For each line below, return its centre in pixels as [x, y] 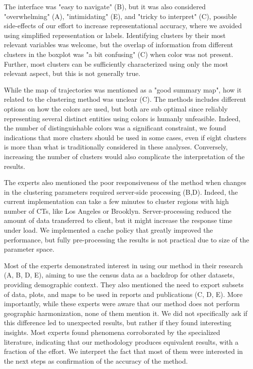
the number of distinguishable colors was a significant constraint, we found [115, 128]
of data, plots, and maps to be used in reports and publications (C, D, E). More [123, 294]
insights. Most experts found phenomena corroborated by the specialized [112, 332]
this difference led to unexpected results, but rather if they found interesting [118, 323]
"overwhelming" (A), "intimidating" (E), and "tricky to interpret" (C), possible [120, 16]
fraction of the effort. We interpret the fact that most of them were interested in [124, 351]
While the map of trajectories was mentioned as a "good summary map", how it [123, 89]
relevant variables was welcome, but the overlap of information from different [119, 45]
